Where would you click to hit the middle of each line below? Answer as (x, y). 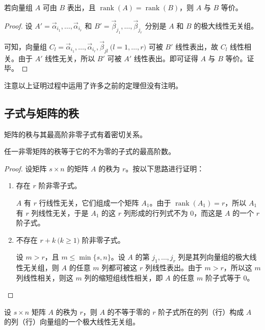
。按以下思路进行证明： (165, 168)
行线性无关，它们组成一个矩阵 (89, 202)
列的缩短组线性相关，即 (124, 277)
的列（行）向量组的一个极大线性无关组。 (72, 322)
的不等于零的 (129, 311)
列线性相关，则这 (45, 277)
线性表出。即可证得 (166, 58)
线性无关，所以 (70, 58)
